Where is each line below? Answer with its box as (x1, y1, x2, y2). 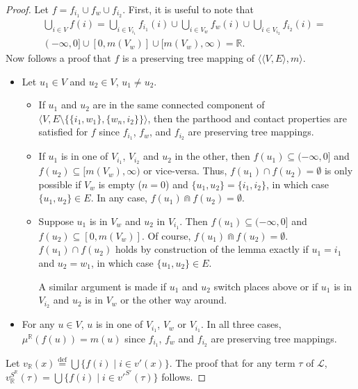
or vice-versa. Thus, (143, 163, 227, 178)
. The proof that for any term (169, 355, 295, 370)
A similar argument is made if (38, 279, 166, 293)
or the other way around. (120, 292, 227, 307)
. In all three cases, (201, 317, 282, 331)
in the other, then (174, 149, 250, 163)
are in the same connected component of (92, 97, 265, 112)
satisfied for (38, 124, 88, 139)
